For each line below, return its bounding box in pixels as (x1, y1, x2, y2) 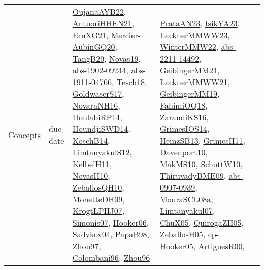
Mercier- (111, 29, 141, 41)
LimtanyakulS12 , (72, 146, 132, 158)
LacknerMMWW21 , (159, 76, 230, 88)
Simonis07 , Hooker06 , (72, 217, 149, 228)
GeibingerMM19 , (159, 88, 220, 99)
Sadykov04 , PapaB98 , (72, 228, 149, 240)
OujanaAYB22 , (72, 6, 126, 17)
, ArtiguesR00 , (193, 240, 245, 252)
